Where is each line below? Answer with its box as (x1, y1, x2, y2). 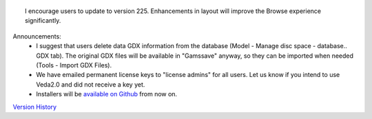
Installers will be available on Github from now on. (36, 90, 178, 98)
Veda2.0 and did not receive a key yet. (36, 80, 145, 89)
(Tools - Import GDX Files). (36, 61, 112, 69)
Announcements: (12, 32, 61, 41)
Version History (12, 102, 57, 111)
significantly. (25, 17, 61, 25)
